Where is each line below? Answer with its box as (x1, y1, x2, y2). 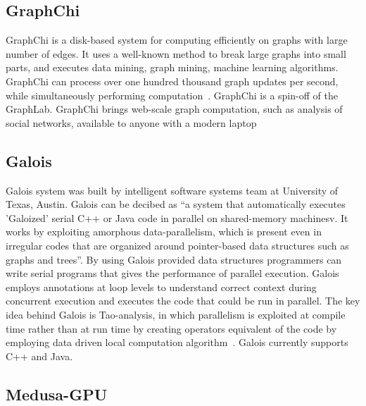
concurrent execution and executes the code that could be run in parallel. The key (6, 293, 360, 308)
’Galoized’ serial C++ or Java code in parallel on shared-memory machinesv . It (6, 210, 348, 225)
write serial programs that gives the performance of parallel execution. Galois (6, 266, 339, 281)
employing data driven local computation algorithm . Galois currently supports (6, 335, 348, 350)
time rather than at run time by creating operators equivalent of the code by (6, 321, 337, 336)
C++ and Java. (6, 348, 73, 363)
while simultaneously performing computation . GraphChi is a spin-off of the (6, 87, 338, 102)
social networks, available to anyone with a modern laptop (6, 115, 257, 130)
